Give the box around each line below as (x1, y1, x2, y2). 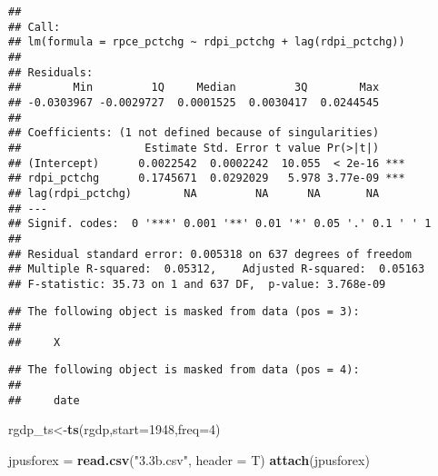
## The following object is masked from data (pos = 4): (8, 363, 360, 377)
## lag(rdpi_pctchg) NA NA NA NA (8, 186, 380, 200)
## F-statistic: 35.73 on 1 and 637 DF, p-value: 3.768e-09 (8, 277, 386, 291)
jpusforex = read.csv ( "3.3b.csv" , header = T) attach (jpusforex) (8, 451, 370, 469)
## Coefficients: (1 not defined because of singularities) (8, 126, 380, 140)
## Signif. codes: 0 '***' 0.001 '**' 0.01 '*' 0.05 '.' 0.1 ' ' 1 (8, 217, 432, 231)
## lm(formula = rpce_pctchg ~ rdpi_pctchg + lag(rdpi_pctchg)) (8, 35, 405, 49)
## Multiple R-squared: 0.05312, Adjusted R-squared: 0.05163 (8, 263, 425, 276)
